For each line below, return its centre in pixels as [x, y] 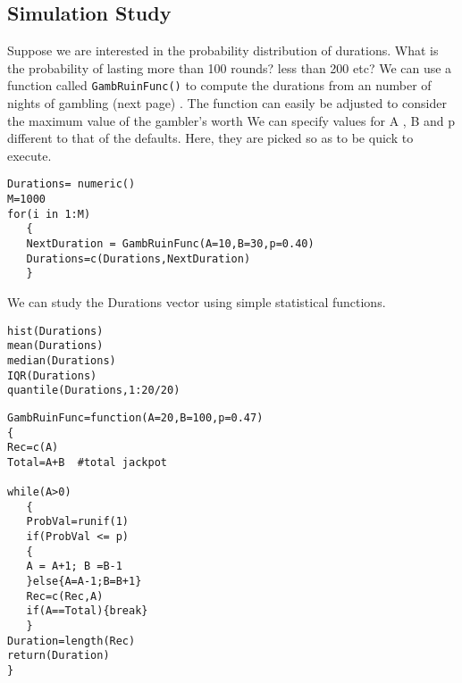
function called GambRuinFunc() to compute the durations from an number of [219, 85]
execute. [29, 155]
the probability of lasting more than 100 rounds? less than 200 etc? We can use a [230, 67]
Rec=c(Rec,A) [65, 596]
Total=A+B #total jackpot [87, 462]
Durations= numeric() [71, 184]
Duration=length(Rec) [71, 641]
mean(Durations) [55, 346]
